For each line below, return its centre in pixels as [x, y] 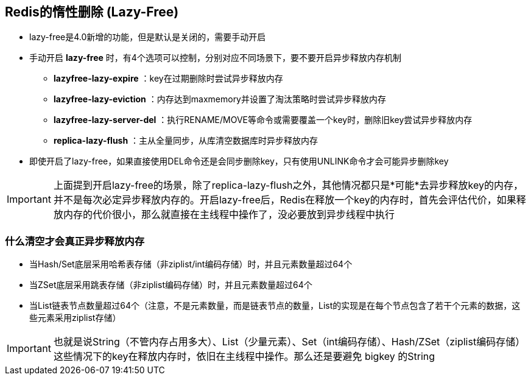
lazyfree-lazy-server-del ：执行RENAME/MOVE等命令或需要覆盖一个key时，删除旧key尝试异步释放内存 [263, 120]
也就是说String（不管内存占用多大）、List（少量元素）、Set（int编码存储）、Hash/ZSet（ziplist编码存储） [289, 342]
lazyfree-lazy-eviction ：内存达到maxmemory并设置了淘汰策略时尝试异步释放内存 [220, 99]
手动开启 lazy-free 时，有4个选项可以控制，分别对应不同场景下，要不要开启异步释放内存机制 [215, 58]
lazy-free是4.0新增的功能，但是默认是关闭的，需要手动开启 [148, 37]
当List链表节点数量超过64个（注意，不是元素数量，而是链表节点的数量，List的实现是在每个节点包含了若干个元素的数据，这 [275, 306]
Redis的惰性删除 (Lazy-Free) [92, 12]
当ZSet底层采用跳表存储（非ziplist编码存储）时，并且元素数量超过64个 [171, 285]
